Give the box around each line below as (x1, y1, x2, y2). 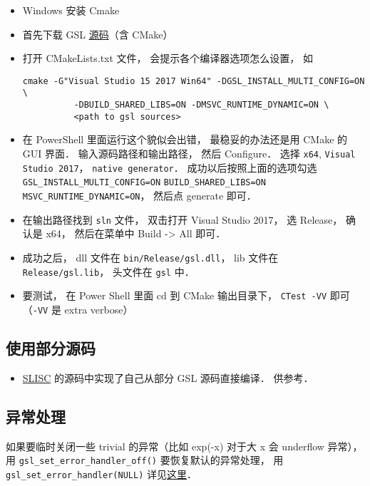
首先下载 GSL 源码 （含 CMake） (22, 26, 173, 41)
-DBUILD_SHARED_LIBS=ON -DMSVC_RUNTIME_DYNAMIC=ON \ (73, 100, 329, 110)
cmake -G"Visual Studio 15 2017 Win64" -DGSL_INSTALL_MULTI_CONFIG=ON (22, 76, 365, 86)
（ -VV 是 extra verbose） (22, 301, 133, 316)
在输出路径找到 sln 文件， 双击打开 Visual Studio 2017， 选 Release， (22, 212, 343, 227)
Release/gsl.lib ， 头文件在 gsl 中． (22, 264, 195, 279)
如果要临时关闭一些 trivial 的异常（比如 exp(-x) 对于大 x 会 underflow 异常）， (6, 438, 363, 453)
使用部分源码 (6, 336, 96, 358)
